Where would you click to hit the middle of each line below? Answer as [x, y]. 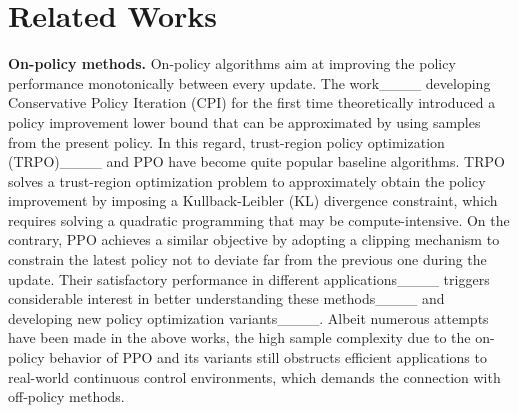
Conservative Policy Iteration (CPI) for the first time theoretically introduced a [252, 102]
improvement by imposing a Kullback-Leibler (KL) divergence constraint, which [253, 200]
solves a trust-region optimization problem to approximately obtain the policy [247, 180]
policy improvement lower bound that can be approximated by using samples [244, 121]
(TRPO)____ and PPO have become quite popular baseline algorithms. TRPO [256, 161]
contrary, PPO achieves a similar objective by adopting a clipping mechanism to [254, 239]
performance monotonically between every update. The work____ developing [249, 82]
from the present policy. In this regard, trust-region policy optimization [226, 141]
